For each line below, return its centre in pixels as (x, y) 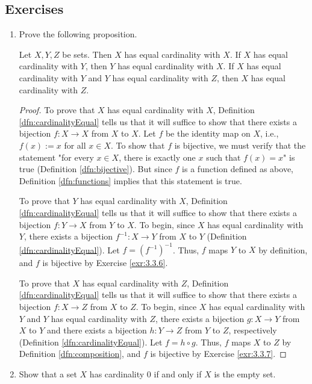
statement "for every (56, 157)
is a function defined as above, (238, 169)
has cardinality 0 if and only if (145, 373)
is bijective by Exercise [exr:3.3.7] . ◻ (218, 354)
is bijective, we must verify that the (240, 145)
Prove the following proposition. (78, 34)
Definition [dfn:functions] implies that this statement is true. (130, 180)
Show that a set (48, 373)
